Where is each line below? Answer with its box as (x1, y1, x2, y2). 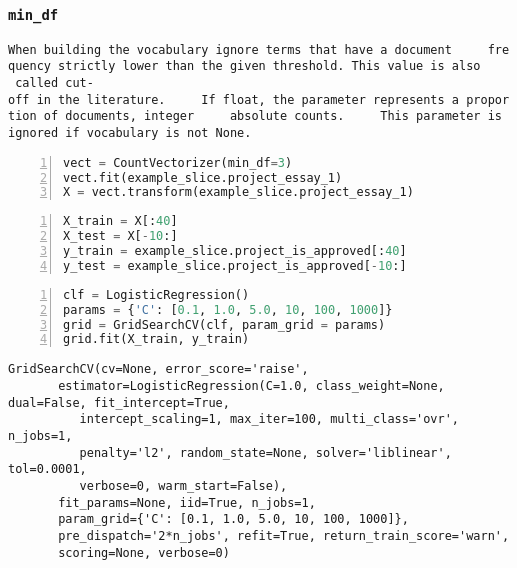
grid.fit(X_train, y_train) (63, 332, 250, 347)
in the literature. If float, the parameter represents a (36, 92, 460, 107)
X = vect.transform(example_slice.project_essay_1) (63, 185, 414, 200)
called (15, 76, 59, 91)
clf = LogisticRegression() (63, 287, 250, 302)
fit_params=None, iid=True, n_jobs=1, (58, 495, 316, 510)
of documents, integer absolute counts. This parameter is (43, 109, 502, 124)
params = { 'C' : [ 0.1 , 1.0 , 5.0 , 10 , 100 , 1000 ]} (63, 302, 393, 317)
